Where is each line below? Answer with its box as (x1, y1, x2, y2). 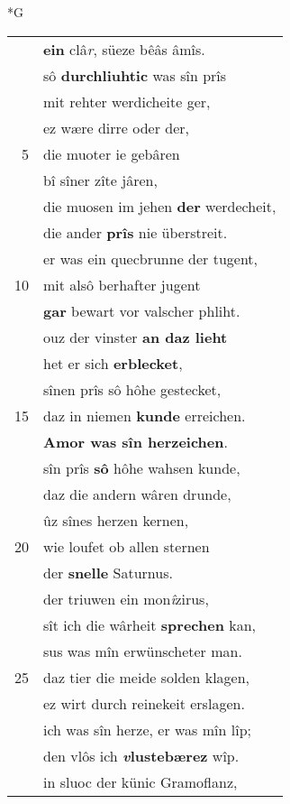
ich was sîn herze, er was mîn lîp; (43, 718, 251, 740)
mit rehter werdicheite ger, (43, 90, 211, 112)
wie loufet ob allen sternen (43, 535, 210, 557)
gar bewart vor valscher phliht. (43, 300, 240, 321)
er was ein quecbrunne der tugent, (43, 247, 258, 269)
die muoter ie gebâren (43, 143, 180, 164)
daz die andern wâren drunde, (43, 483, 231, 504)
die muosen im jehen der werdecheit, (43, 195, 276, 217)
